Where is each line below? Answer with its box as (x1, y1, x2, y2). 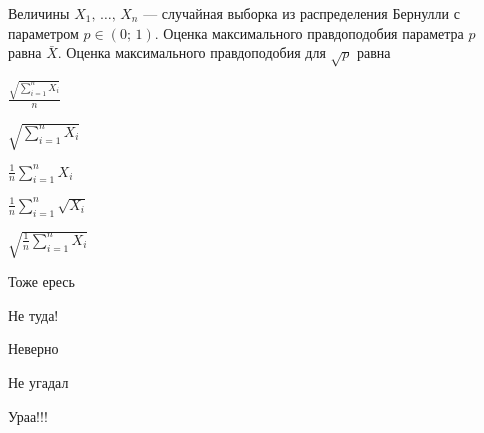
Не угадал (8, 371, 69, 392)
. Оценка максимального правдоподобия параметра (154, 22, 464, 43)
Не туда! (8, 304, 59, 325)
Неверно (8, 338, 59, 359)
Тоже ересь (8, 271, 75, 292)
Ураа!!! (8, 405, 48, 426)
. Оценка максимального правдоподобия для (57, 42, 326, 63)
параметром (8, 22, 79, 43)
